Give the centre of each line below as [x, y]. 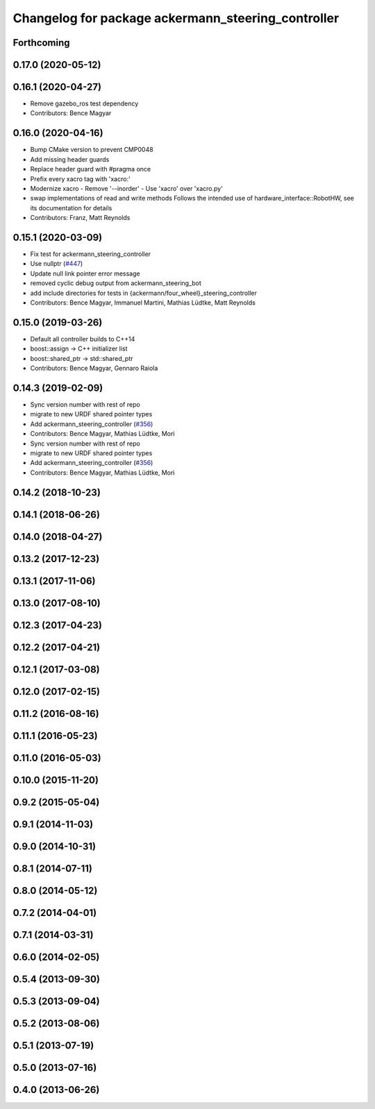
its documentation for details [71, 208]
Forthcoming [41, 43]
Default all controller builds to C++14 [83, 339]
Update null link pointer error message [85, 273]
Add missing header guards [70, 159]
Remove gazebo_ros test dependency [84, 103]
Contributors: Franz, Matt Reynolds [80, 218]
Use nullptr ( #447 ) [57, 264]
